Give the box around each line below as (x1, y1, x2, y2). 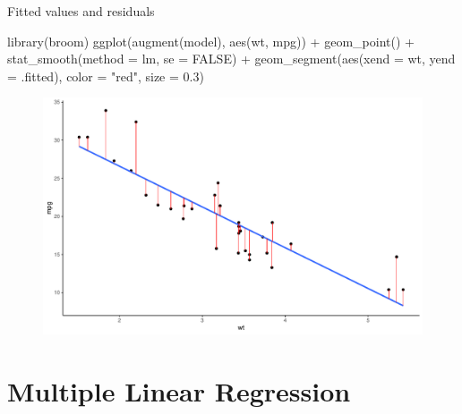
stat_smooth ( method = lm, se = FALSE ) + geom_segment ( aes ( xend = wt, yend (7, 49, 456, 68)
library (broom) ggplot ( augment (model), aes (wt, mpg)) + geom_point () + (7, 31, 415, 50)
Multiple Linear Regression (7, 373, 351, 410)
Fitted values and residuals (7, 2, 155, 20)
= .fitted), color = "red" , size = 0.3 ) (7, 66, 204, 85)
